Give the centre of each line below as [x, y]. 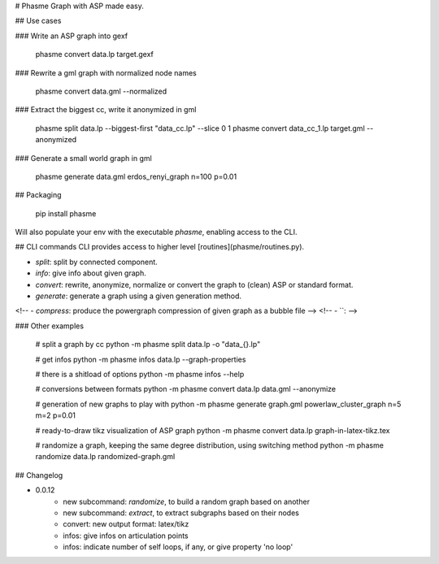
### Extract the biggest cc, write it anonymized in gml [106, 110]
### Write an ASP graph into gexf [72, 36]
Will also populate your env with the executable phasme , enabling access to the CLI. [156, 232]
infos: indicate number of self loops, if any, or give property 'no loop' [178, 547]
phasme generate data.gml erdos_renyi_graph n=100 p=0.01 [136, 176]
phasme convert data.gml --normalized [101, 91]
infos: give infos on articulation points [126, 536]
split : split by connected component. [96, 262]
